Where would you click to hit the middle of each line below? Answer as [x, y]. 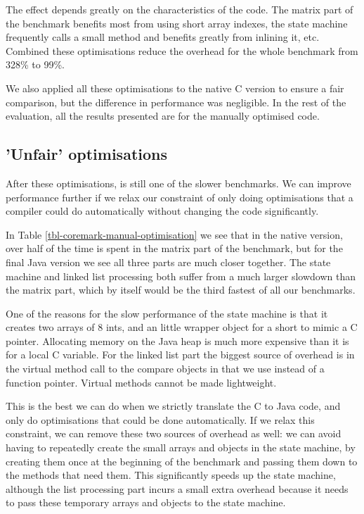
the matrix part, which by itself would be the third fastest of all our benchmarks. [181, 290]
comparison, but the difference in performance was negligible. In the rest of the [176, 102]
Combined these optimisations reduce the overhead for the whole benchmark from [182, 50]
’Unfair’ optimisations [86, 154]
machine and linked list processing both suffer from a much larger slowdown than [181, 276]
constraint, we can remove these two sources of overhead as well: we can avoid [174, 433]
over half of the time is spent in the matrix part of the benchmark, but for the [174, 248]
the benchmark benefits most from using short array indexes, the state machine [177, 23]
